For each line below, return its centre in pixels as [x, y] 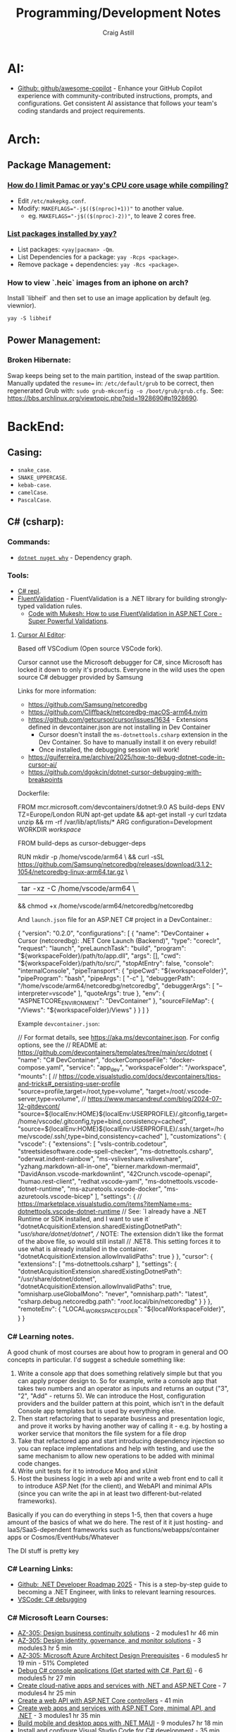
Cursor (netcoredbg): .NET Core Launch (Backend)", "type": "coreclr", [119, 940]
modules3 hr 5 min [45, 1648]
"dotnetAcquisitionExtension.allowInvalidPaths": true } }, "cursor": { [115, 1257]
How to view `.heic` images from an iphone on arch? [98, 283]
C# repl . [29, 591]
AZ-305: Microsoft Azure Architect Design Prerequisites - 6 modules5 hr [122, 1656]
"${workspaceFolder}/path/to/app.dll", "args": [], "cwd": [99, 956]
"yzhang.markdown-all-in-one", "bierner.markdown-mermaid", [108, 1166]
